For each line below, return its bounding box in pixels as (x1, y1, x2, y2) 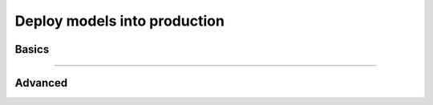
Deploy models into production (14, 12, 225, 30)
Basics (14, 42, 50, 56)
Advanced (14, 76, 68, 90)
